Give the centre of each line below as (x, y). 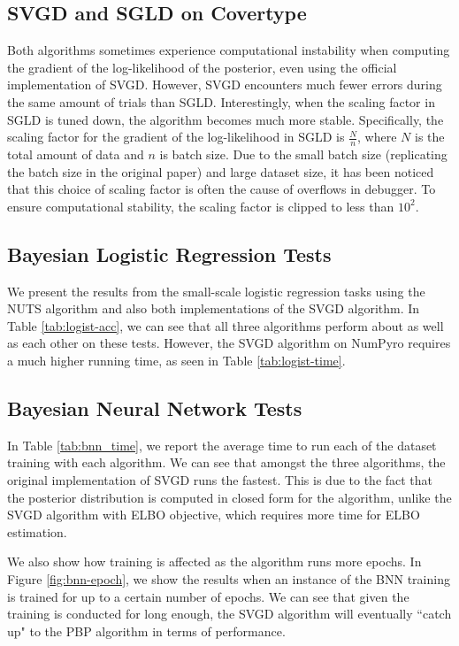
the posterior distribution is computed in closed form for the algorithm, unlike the (229, 497)
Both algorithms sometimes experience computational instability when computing (229, 50)
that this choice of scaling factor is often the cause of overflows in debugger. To (222, 189)
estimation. (37, 531)
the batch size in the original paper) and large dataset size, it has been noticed (221, 171)
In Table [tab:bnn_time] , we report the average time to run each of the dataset (222, 445)
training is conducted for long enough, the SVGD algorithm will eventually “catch (229, 614)
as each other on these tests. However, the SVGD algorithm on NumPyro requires (229, 343)
